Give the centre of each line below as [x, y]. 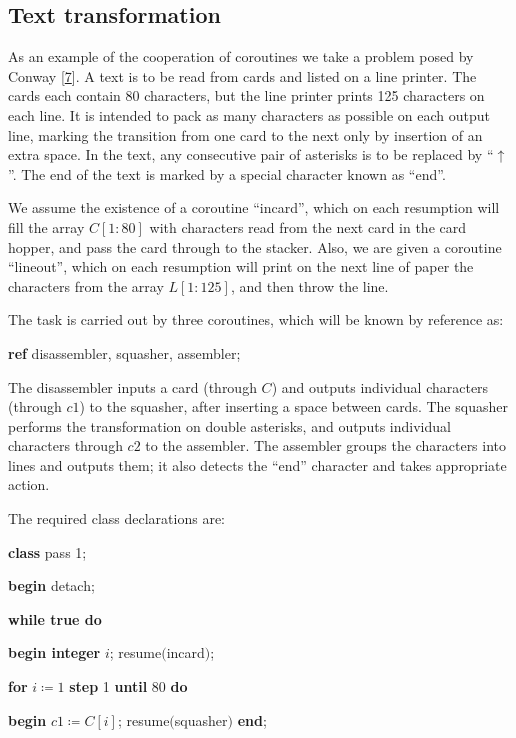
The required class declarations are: [116, 518]
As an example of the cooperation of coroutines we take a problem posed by [241, 56]
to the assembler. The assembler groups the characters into [326, 445]
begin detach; [51, 585]
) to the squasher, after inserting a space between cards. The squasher [293, 406]
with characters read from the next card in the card [308, 226]
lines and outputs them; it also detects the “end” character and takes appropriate [257, 464]
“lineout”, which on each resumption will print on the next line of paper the [241, 266]
